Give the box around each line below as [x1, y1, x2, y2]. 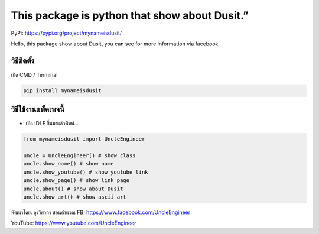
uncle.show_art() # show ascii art [23, 194, 126, 200]
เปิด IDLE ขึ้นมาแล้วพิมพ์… [25, 120, 79, 127]
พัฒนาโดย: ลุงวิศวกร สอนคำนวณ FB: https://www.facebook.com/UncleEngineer [11, 209, 191, 216]
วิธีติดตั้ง [11, 56, 35, 66]
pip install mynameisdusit [23, 87, 102, 94]
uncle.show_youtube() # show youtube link [23, 168, 148, 175]
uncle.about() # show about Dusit [23, 185, 123, 192]
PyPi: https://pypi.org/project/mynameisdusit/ [11, 30, 122, 37]
